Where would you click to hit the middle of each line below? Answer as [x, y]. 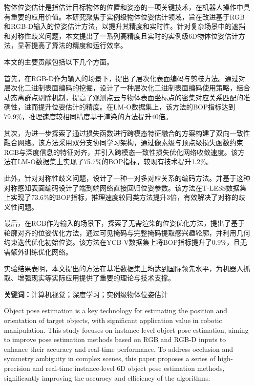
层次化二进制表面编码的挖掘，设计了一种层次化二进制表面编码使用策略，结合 [127, 88]
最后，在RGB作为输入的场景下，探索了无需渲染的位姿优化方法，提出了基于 [124, 223]
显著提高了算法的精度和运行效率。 [72, 45]
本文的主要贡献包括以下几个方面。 [59, 61]
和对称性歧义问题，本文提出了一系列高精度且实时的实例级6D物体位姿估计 [121, 35]
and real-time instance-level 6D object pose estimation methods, [128, 368]
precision [17, 368]
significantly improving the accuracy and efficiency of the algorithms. [107, 377]
